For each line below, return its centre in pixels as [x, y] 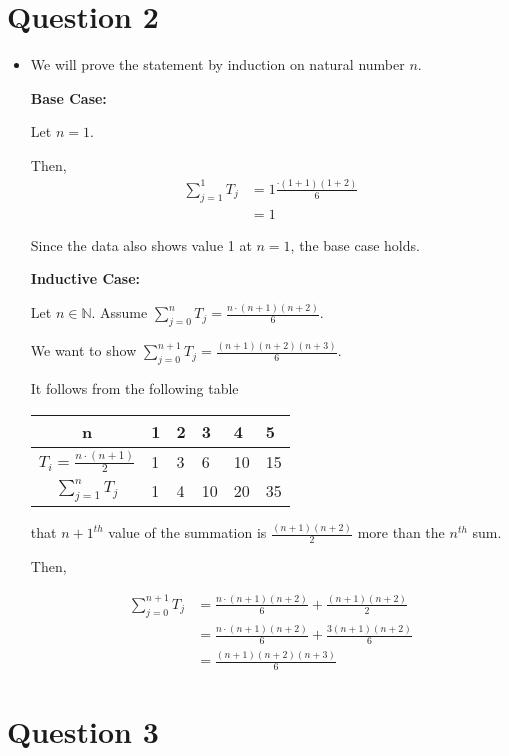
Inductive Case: [85, 278]
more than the [401, 532]
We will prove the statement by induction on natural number [217, 64]
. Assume [119, 312]
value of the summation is [187, 532]
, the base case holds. [355, 244]
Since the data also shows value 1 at [141, 244]
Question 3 [83, 731]
